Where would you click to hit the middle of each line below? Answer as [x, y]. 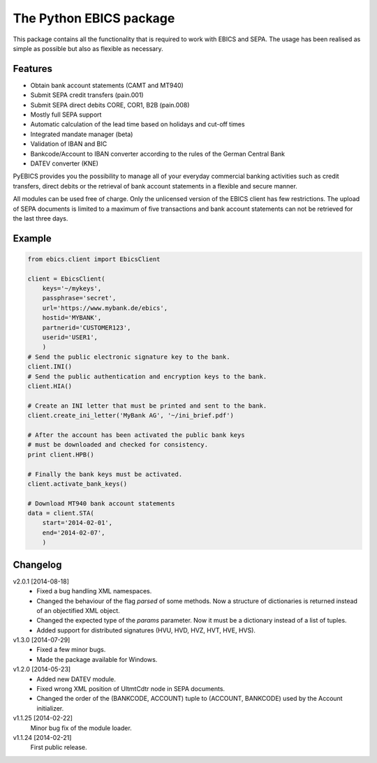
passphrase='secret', [79, 298]
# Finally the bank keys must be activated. [105, 474]
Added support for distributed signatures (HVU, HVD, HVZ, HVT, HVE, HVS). [146, 630]
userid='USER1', [70, 338]
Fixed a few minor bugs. [71, 650]
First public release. [59, 748]
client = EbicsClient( [66, 279]
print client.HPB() [61, 454]
